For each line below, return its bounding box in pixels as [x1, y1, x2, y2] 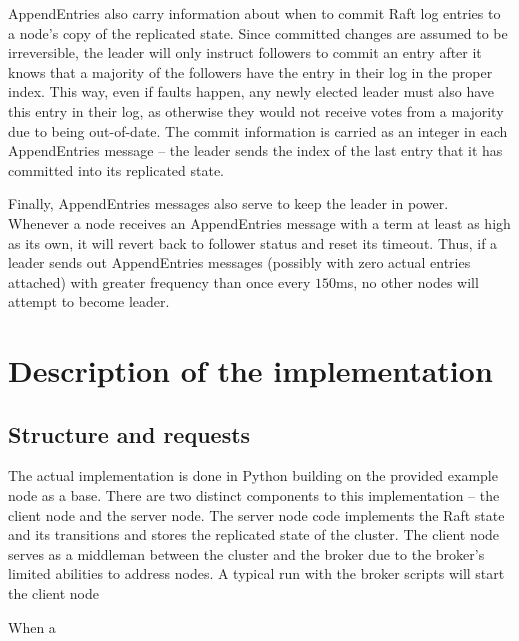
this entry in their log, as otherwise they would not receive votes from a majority [8, 100, 504, 121]
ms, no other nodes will [335, 271, 479, 292]
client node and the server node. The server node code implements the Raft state [8, 504, 505, 525]
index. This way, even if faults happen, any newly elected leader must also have [8, 81, 495, 102]
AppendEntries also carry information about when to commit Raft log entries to [8, 3, 501, 23]
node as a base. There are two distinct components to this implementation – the [8, 485, 500, 506]
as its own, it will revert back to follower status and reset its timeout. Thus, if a [8, 232, 498, 253]
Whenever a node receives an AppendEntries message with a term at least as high [8, 212, 511, 233]
